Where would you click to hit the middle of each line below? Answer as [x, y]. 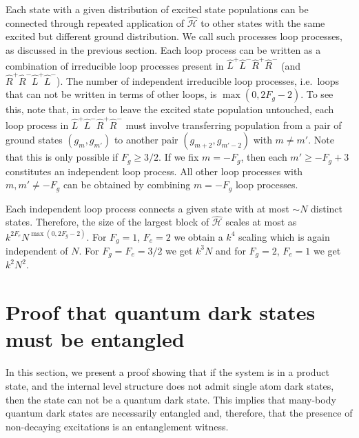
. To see [317, 94]
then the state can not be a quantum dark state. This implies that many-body [171, 399]
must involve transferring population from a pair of [234, 125]
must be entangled [95, 339]
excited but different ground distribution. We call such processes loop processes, [174, 36]
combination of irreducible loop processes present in [115, 65]
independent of [37, 250]
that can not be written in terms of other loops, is [111, 94]
